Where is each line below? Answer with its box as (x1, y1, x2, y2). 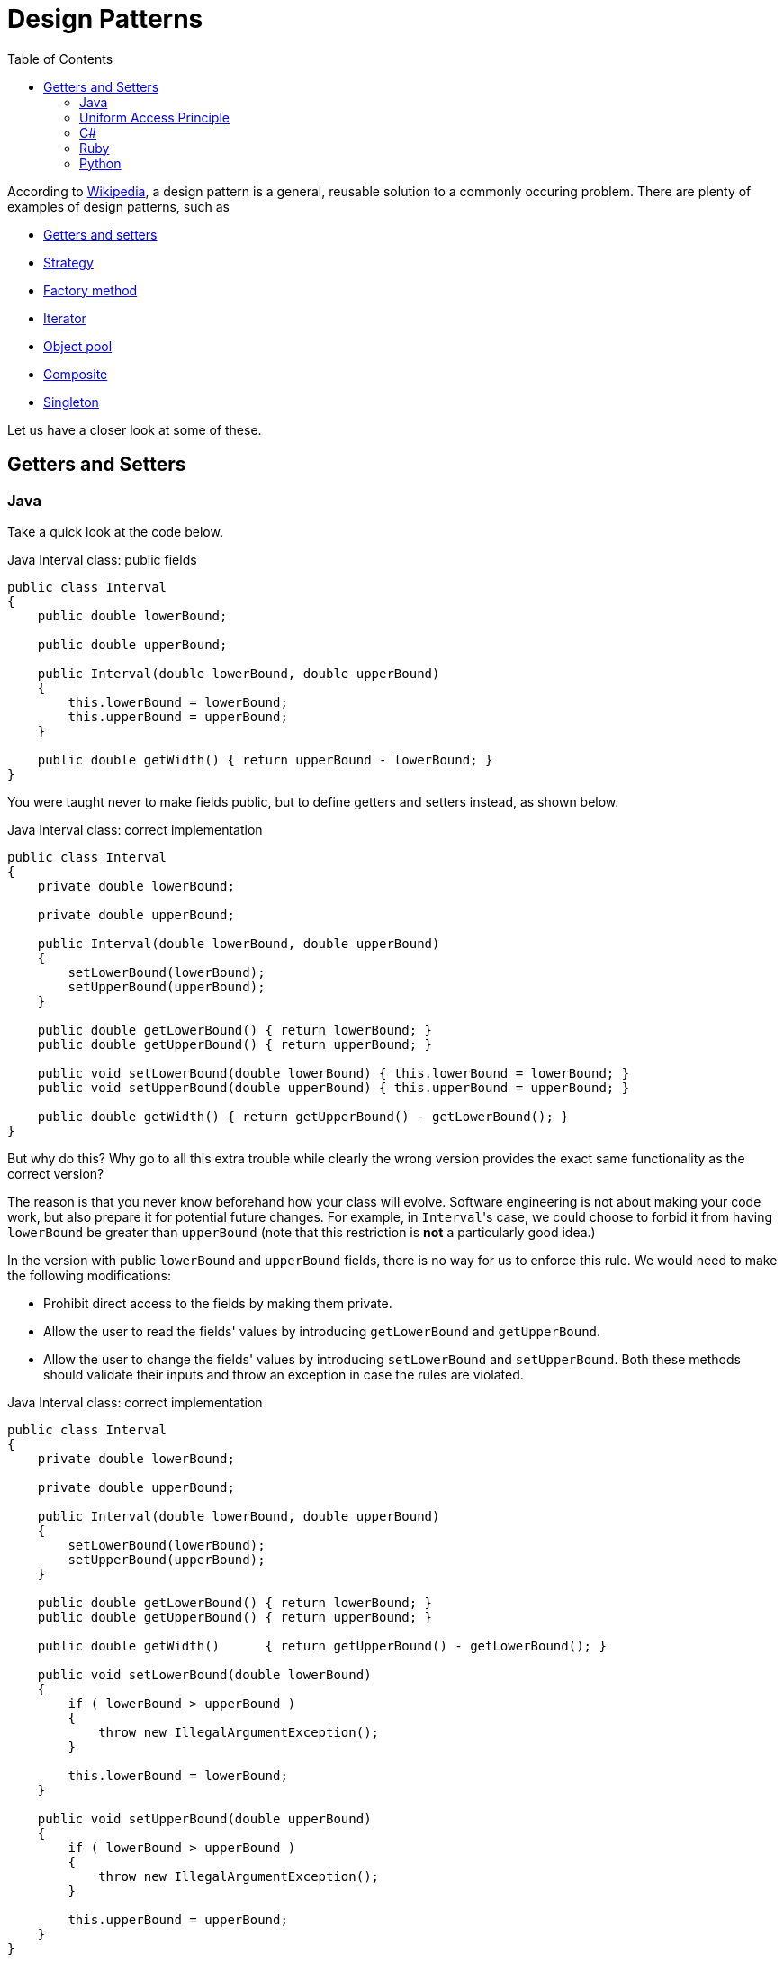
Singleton (43, 393, 99, 410)
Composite (43, 366, 108, 382)
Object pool (43, 338, 113, 354)
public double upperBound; (37, 637, 228, 652)
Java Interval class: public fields (7, 551, 197, 567)
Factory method (43, 282, 138, 298)
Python (79, 155, 122, 171)
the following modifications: (7, 1267, 171, 1283)
